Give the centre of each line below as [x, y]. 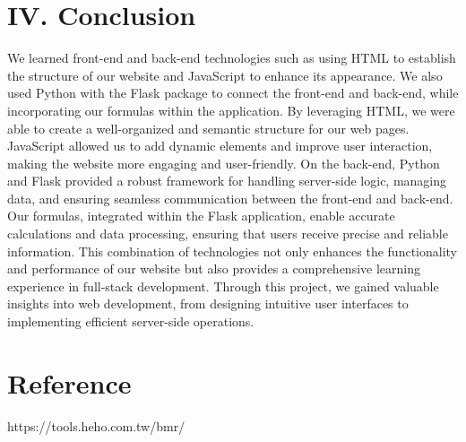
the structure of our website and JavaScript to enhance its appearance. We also [225, 75]
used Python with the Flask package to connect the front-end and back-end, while [233, 93]
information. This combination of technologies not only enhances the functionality [232, 251]
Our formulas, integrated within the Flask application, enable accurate [201, 216]
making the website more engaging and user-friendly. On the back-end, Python [224, 163]
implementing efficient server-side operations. [131, 321]
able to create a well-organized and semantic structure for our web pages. [208, 128]
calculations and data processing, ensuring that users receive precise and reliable [228, 234]
